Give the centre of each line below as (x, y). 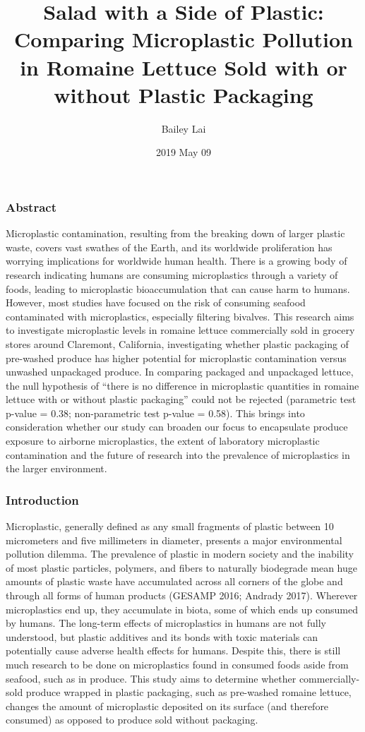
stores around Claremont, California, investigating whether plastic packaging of (177, 343)
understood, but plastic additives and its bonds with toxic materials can (162, 636)
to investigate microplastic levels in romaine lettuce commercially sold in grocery (180, 330)
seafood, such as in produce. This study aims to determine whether (151, 678)
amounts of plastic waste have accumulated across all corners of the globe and (174, 581)
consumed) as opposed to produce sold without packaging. (132, 720)
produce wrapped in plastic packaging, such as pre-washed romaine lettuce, (189, 692)
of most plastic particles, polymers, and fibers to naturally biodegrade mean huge (181, 567)
